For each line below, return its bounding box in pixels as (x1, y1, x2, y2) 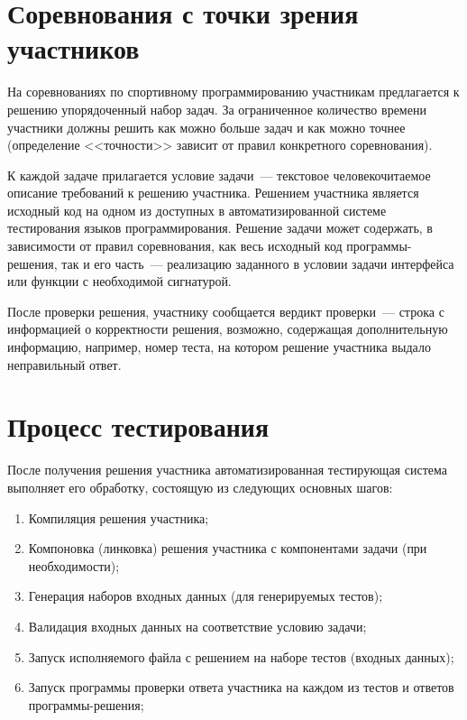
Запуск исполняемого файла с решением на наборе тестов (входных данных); (28, 647, 454, 666)
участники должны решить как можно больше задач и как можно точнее (7, 117, 406, 136)
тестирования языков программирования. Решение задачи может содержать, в (7, 218, 433, 237)
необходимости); (28, 556, 120, 575)
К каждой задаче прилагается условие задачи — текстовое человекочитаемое (7, 165, 431, 184)
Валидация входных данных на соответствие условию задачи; (28, 616, 367, 635)
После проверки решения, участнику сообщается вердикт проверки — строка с (7, 301, 444, 320)
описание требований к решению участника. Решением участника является (7, 183, 419, 202)
